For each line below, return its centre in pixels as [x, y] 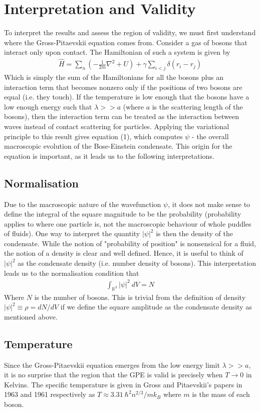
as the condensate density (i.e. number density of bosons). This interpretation [137, 263]
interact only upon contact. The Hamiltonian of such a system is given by [117, 52]
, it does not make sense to [209, 204]
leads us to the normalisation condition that [72, 273]
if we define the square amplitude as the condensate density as [156, 307]
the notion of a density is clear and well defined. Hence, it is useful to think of [124, 253]
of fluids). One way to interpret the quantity [72, 233]
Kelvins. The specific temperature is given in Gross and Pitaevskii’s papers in [123, 384]
